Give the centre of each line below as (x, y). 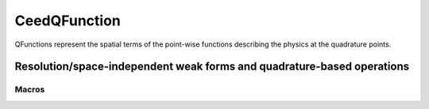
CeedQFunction (68, 21)
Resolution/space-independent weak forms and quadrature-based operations (212, 67)
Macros (30, 89)
